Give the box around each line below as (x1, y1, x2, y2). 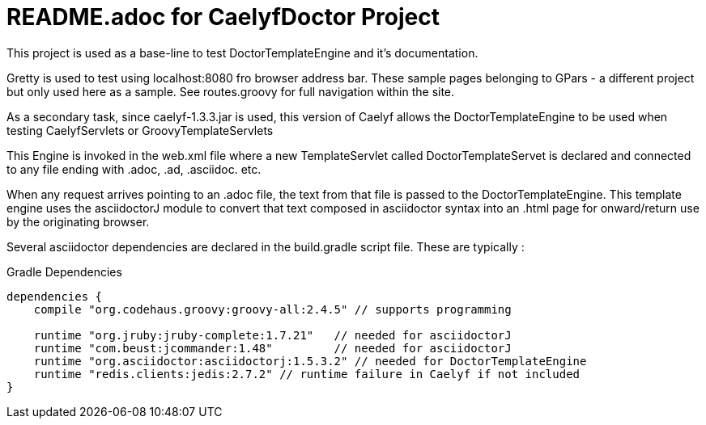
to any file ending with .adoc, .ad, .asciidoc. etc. (6, 162, 262, 176)
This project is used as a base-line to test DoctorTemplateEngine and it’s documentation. (6, 45, 478, 60)
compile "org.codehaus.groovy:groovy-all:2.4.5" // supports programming (33, 302, 512, 316)
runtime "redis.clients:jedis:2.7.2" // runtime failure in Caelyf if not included (33, 367, 581, 381)
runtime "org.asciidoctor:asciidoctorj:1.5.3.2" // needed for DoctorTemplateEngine (33, 354, 587, 368)
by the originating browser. (6, 214, 150, 229)
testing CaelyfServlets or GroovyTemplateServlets (6, 123, 274, 137)
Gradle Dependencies (6, 264, 122, 279)
